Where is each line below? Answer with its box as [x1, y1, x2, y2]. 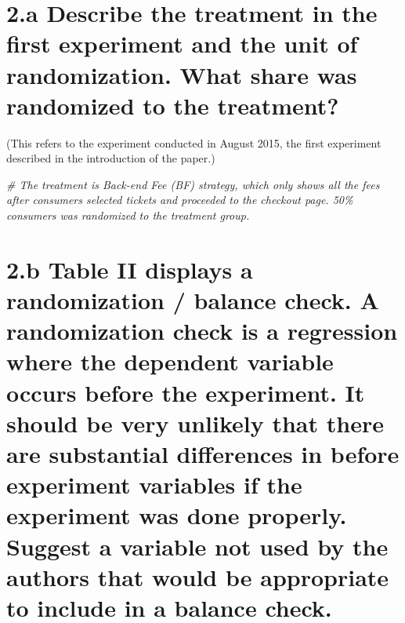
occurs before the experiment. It [6, 376, 365, 408]
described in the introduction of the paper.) [6, 150, 215, 166]
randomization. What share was [6, 58, 357, 90]
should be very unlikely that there [6, 406, 384, 439]
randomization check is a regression [6, 315, 398, 347]
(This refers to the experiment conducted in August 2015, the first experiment [6, 134, 381, 151]
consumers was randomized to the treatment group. [6, 207, 250, 224]
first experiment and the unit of [6, 27, 358, 60]
